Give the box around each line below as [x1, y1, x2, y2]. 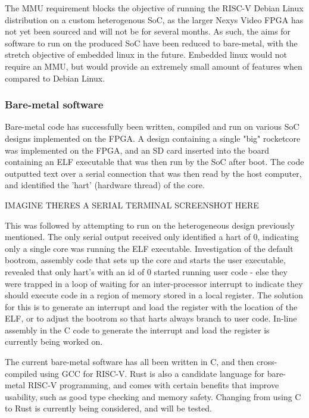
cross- [257, 355, 277, 368]
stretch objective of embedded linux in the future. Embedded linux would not [5, 48, 288, 61]
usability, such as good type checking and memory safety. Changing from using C [5, 390, 301, 403]
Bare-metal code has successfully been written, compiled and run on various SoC [5, 120, 299, 133]
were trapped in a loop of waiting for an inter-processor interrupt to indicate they [5, 277, 303, 289]
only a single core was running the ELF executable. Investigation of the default [5, 242, 294, 254]
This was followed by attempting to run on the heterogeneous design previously [5, 219, 295, 231]
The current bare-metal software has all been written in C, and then [5, 355, 254, 368]
